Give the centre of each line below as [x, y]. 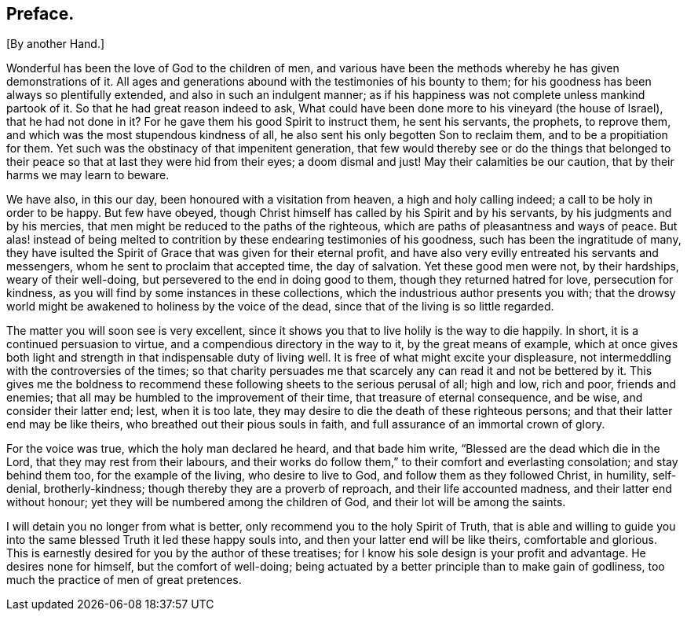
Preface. [40, 14]
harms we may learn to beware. [88, 175]
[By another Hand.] [56, 44]
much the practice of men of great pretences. [124, 580]
